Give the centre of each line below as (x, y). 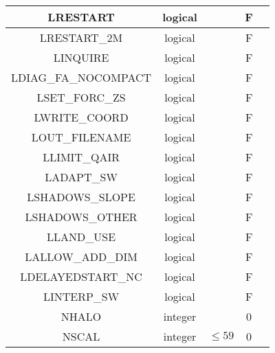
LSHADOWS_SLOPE (81, 197)
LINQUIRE (81, 57)
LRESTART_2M (81, 37)
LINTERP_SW (81, 296)
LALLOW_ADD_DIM (81, 257)
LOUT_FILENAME (81, 137)
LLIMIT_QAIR (81, 157)
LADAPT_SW (81, 177)
